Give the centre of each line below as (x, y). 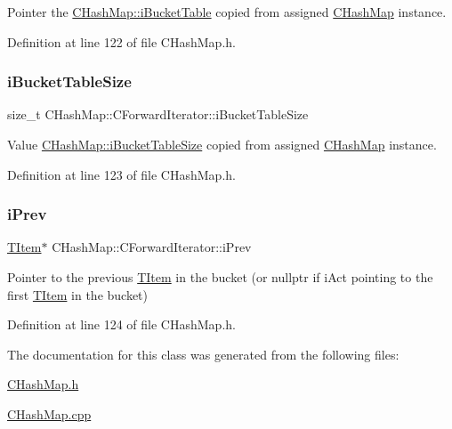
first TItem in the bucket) (78, 294)
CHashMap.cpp (49, 413)
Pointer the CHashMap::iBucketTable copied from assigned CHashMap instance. (227, 12)
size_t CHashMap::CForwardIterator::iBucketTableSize (158, 114)
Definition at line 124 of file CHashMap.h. (121, 324)
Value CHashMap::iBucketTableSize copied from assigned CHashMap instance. (222, 144)
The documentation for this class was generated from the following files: (203, 354)
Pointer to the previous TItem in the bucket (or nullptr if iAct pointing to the (220, 277)
